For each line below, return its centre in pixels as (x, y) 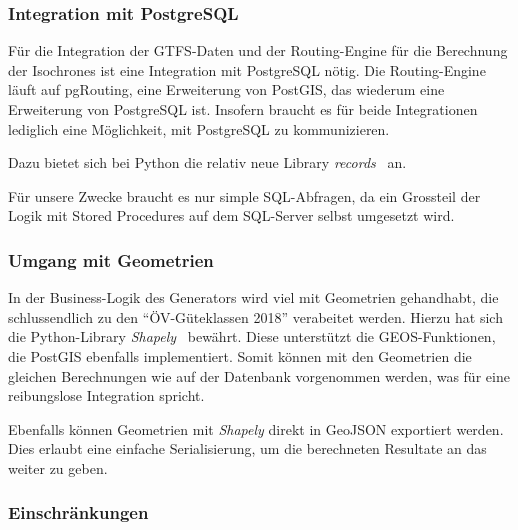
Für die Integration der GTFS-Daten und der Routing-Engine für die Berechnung (258, 50)
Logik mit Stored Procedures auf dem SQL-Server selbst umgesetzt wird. (231, 215)
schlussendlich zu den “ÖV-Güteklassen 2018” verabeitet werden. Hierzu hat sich (255, 316)
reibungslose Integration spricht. (106, 395)
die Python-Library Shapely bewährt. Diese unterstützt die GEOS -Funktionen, (252, 336)
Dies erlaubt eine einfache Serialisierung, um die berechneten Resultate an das (247, 448)
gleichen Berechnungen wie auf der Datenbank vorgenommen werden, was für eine (259, 375)
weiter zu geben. (58, 467)
